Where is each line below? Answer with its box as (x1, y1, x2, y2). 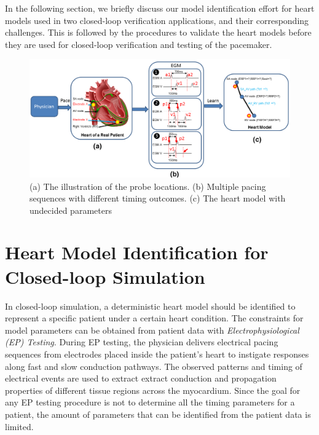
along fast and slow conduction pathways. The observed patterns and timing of (5, 359, 302, 372)
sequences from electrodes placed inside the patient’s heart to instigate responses (5, 347, 309, 360)
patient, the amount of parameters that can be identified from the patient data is (5, 407, 311, 420)
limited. (5, 420, 34, 433)
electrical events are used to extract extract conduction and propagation (5, 372, 277, 385)
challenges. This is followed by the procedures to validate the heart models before (5, 26, 312, 39)
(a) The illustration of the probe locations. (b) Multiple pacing (30, 179, 266, 192)
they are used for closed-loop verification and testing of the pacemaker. (5, 37, 272, 50)
